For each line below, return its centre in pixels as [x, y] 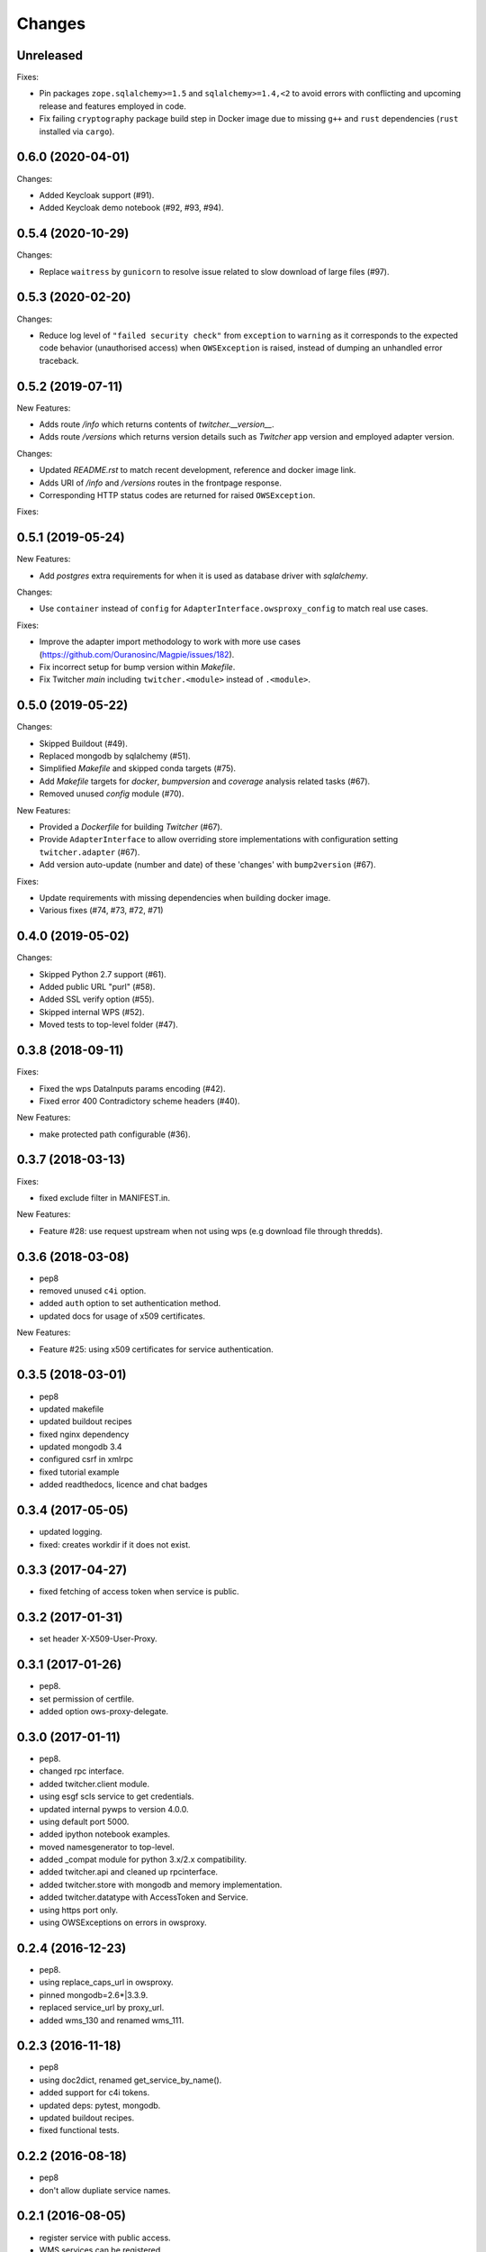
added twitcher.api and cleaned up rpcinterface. [129, 1872]
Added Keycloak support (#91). [97, 195]
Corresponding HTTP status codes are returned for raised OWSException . [177, 495]
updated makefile [72, 1409]
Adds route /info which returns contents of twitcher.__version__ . [157, 424]
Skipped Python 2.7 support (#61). [103, 974]
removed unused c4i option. [93, 1291]
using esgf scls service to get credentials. [117, 1796]
